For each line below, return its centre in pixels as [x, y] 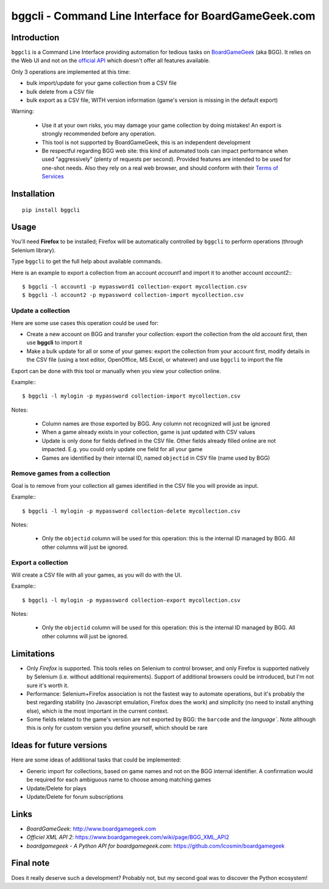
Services [53, 176]
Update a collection [41, 311]
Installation [33, 194]
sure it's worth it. [48, 685]
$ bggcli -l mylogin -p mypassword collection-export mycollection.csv [131, 600]
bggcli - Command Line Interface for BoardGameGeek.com [163, 16]
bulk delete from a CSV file [60, 91]
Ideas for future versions [59, 745]
